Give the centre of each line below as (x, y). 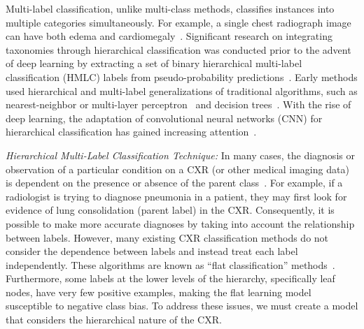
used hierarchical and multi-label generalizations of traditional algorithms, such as (182, 90)
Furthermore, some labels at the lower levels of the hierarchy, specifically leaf (170, 278)
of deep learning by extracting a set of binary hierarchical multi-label (154, 63)
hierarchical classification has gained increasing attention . (131, 132)
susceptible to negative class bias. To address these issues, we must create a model (182, 306)
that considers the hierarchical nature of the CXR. (114, 320)
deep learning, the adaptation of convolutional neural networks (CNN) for (164, 118)
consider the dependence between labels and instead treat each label (152, 251)
